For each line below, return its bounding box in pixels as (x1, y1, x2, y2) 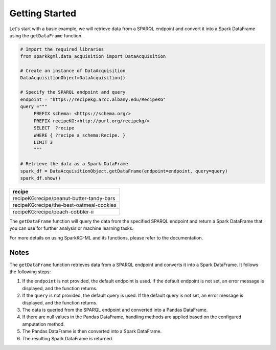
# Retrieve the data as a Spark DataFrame (20, 161, 128, 167)
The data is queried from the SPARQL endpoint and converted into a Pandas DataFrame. (22, 307, 208, 313)
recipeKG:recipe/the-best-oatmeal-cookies (12, 201, 117, 208)
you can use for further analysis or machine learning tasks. (9, 225, 134, 231)
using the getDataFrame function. (9, 32, 83, 38)
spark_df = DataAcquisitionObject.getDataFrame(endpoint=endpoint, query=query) (20, 168, 228, 174)
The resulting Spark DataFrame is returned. (22, 335, 113, 341)
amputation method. (22, 321, 65, 327)
